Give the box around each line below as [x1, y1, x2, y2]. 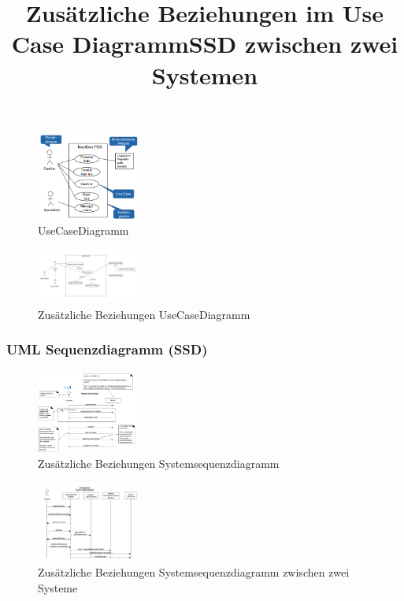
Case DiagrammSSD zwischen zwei [11, 28, 398, 60]
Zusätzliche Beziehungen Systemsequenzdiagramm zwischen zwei [38, 564, 350, 581]
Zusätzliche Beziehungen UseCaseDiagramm [38, 306, 250, 322]
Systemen [151, 58, 258, 91]
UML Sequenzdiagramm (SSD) [6, 339, 208, 359]
